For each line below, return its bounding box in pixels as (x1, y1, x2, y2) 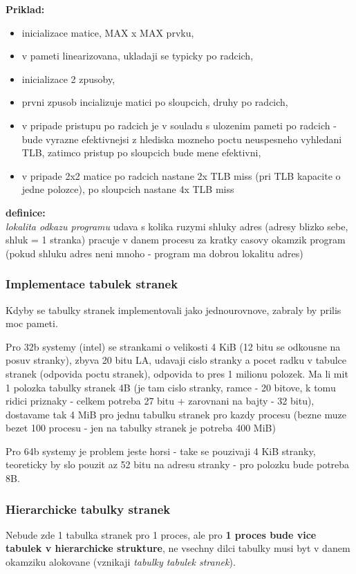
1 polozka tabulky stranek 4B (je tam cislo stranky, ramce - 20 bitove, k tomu (6, 380, 336, 394)
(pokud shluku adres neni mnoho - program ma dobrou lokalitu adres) (6, 246, 303, 260)
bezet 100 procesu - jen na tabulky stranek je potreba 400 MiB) (6, 420, 276, 435)
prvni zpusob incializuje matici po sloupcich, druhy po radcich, (21, 95, 288, 109)
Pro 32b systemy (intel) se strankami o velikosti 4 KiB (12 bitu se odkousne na (6, 339, 341, 353)
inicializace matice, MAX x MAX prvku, (21, 25, 194, 39)
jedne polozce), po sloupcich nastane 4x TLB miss (21, 182, 234, 196)
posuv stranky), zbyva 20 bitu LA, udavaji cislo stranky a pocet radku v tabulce (6, 353, 346, 367)
